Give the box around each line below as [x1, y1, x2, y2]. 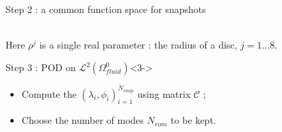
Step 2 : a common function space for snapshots [5, 2, 206, 16]
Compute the [21, 86, 77, 101]
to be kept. [170, 113, 216, 127]
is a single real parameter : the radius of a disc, [39, 37, 238, 51]
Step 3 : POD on [5, 60, 76, 75]
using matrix [137, 86, 191, 101]
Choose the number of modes [21, 113, 144, 127]
